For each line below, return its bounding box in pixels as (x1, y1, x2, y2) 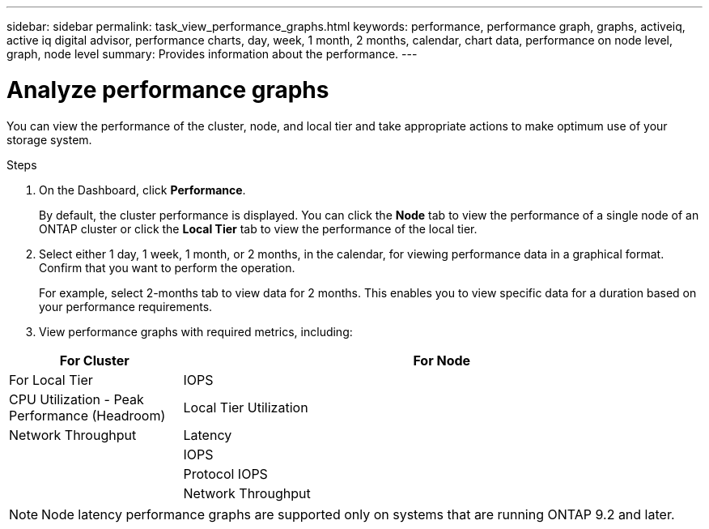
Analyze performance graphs (6, 75, 329, 104)
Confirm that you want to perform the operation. (39, 260, 295, 275)
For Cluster (59, 352, 129, 369)
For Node (413, 352, 471, 369)
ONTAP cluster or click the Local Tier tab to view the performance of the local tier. (39, 221, 478, 236)
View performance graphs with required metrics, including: (39, 324, 353, 339)
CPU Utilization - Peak (9, 390, 144, 407)
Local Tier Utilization (183, 399, 308, 416)
